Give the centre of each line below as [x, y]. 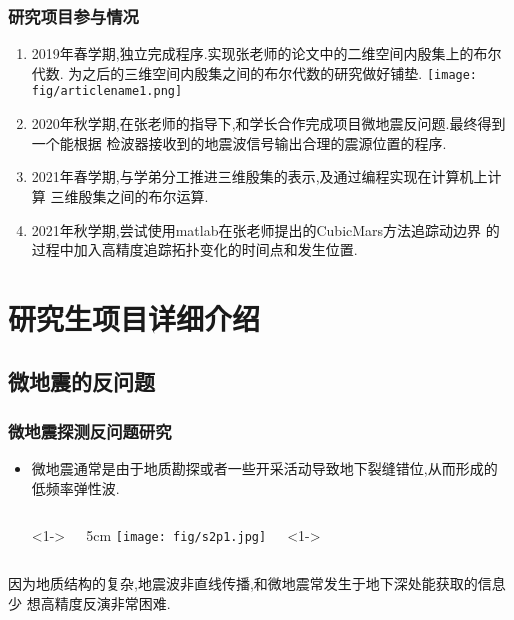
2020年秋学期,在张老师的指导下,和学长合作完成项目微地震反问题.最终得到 [268, 123]
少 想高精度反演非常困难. [89, 602]
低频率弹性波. [75, 487]
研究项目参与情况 [73, 15]
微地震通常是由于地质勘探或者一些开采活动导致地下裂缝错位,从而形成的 [264, 468]
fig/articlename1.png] [107, 91]
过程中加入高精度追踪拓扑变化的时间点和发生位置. [194, 249]
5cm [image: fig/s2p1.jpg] [176, 535]
